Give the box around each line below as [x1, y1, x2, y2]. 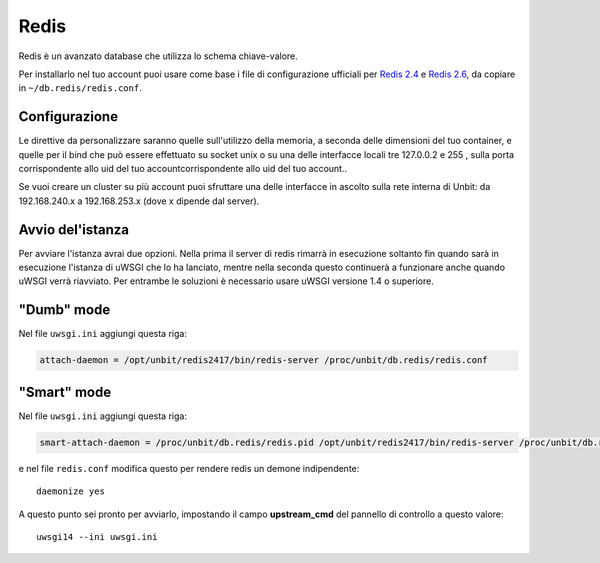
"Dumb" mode [18, 301, 111, 319]
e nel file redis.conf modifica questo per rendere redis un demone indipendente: [18, 462, 360, 474]
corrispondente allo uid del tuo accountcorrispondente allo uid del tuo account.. [18, 163, 348, 175]
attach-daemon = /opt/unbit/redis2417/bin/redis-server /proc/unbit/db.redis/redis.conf [39, 355, 489, 366]
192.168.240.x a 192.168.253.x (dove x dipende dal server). [18, 195, 260, 207]
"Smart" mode [18, 383, 112, 400]
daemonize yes [36, 486, 105, 497]
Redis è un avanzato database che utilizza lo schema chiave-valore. [18, 50, 299, 62]
